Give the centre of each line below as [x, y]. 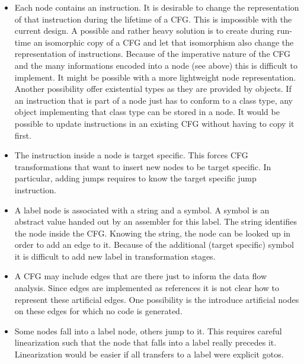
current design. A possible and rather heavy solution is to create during [144, 31]
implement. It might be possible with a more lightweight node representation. [155, 77]
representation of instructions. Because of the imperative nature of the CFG [153, 54]
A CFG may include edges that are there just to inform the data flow [141, 276]
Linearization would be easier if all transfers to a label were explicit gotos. [149, 354]
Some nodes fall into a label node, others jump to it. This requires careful [148, 331]
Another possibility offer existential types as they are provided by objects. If [153, 89]
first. [23, 135]
